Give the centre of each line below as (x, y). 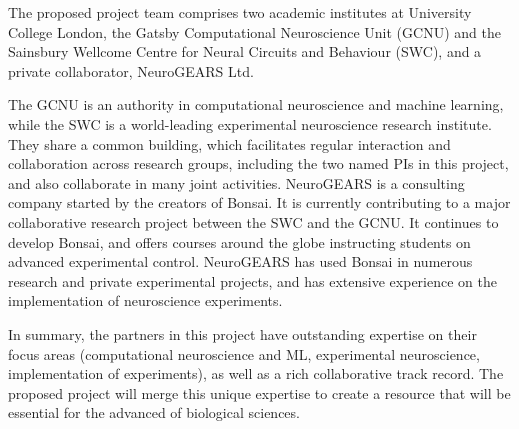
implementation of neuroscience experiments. (145, 300)
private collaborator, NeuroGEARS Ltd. (131, 70)
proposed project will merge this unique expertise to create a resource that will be (259, 392)
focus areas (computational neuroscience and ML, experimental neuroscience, (244, 353)
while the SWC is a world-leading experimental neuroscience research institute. (250, 123)
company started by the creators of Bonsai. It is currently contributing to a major (259, 202)
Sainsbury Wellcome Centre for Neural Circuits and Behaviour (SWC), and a (245, 51)
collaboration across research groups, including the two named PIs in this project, (258, 163)
